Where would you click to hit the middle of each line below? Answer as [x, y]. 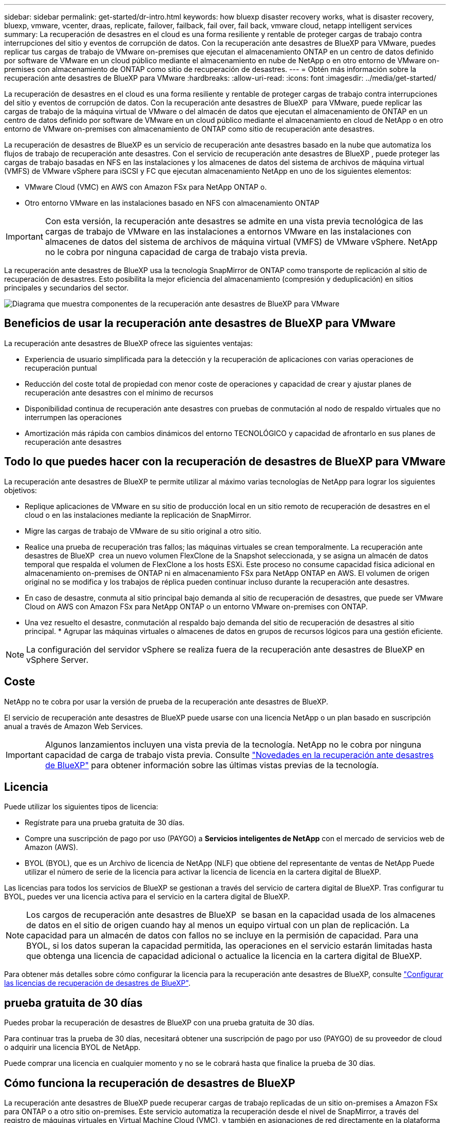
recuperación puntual [61, 368]
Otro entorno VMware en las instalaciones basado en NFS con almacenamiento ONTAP [172, 203]
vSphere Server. [57, 659]
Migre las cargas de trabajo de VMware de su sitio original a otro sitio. [143, 531]
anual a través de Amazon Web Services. [73, 726]
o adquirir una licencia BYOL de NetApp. [72, 1047]
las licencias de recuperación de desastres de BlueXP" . [97, 983]
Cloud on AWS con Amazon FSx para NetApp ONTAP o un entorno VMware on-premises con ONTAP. [196, 606]
